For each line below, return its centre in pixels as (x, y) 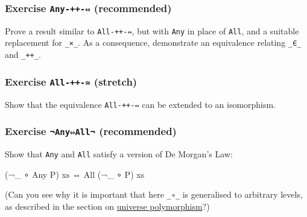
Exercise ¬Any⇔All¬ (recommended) (91, 131)
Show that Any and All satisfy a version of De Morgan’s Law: (119, 153)
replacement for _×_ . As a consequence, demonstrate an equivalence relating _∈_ (153, 42)
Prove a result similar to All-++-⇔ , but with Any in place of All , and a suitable (152, 30)
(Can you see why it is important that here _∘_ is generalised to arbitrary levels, (154, 194)
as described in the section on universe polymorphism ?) (107, 206)
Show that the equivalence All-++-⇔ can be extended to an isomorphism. (141, 104)
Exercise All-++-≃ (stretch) (71, 81)
